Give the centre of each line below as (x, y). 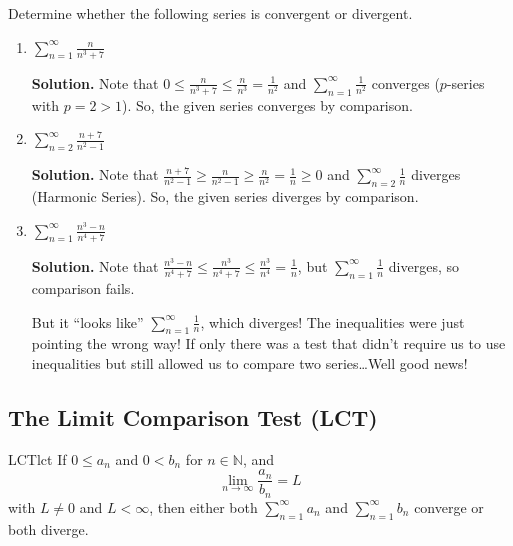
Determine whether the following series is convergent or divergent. (210, 13)
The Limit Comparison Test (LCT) (193, 416)
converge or (449, 506)
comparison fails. (83, 287)
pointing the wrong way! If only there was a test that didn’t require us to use (268, 343)
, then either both (203, 506)
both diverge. (48, 528)
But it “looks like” (87, 321)
